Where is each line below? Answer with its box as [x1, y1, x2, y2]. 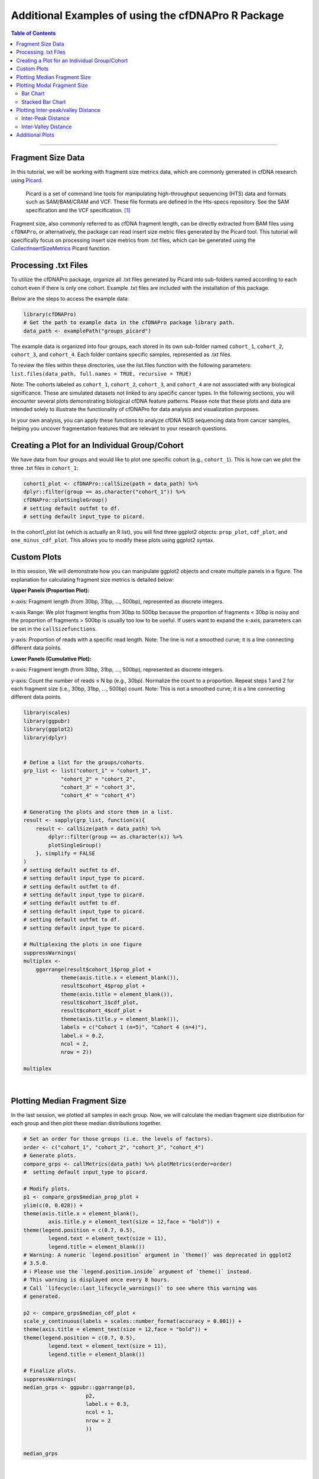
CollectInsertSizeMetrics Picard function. [11, 245, 111, 252]
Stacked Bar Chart [21, 98, 66, 105]
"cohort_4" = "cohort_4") [60, 792, 136, 799]
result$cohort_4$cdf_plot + [60, 1007, 142, 1014]
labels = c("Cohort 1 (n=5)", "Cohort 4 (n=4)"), [60, 1024, 207, 1031]
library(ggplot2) [23, 726, 74, 733]
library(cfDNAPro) [23, 311, 77, 318]
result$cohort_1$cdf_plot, [60, 999, 139, 1006]
